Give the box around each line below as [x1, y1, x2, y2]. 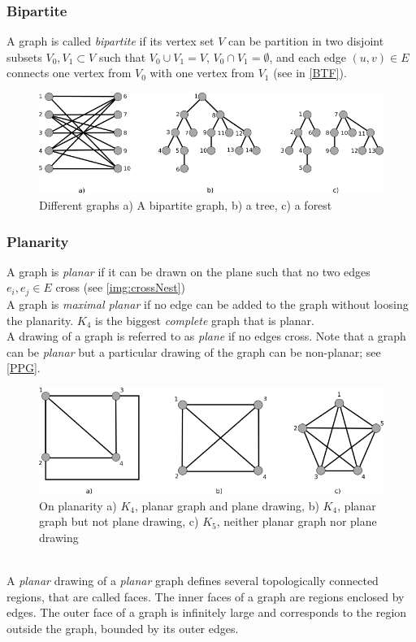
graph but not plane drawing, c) [39, 513, 199, 530]
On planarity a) [39, 497, 117, 514]
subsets [6, 48, 42, 65]
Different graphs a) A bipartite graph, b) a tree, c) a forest [39, 197, 332, 214]
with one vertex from [149, 64, 254, 81]
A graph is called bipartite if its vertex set [6, 33, 214, 50]
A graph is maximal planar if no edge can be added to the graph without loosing [6, 295, 409, 312]
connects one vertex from [6, 64, 132, 81]
